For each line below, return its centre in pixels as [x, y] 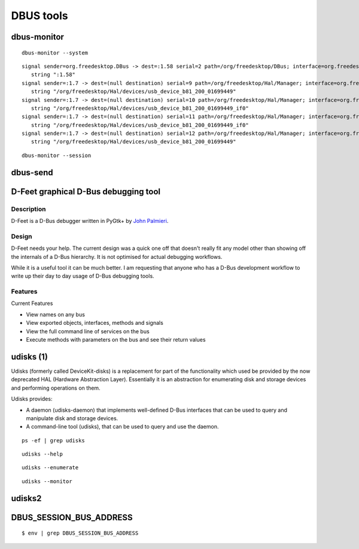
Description [28, 209]
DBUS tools [39, 16]
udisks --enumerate [50, 468]
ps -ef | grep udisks [53, 440]
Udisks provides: [32, 399]
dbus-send [32, 172]
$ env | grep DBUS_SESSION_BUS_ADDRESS [80, 533]
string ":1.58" [53, 75]
